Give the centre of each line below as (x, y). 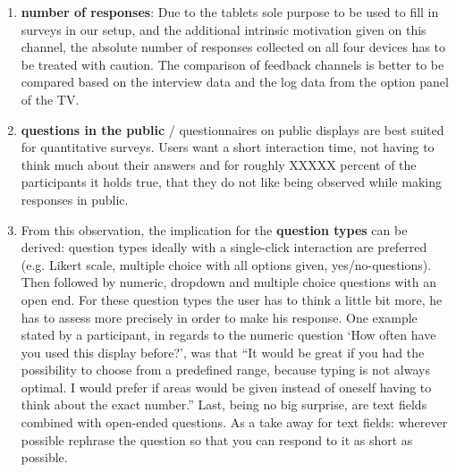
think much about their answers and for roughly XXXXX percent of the (219, 164)
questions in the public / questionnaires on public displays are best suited (232, 129)
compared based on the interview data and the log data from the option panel (235, 82)
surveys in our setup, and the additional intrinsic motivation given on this (224, 29)
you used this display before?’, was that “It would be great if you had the (223, 352)
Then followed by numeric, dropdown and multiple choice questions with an (228, 282)
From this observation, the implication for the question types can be (214, 229)
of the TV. (50, 99)
